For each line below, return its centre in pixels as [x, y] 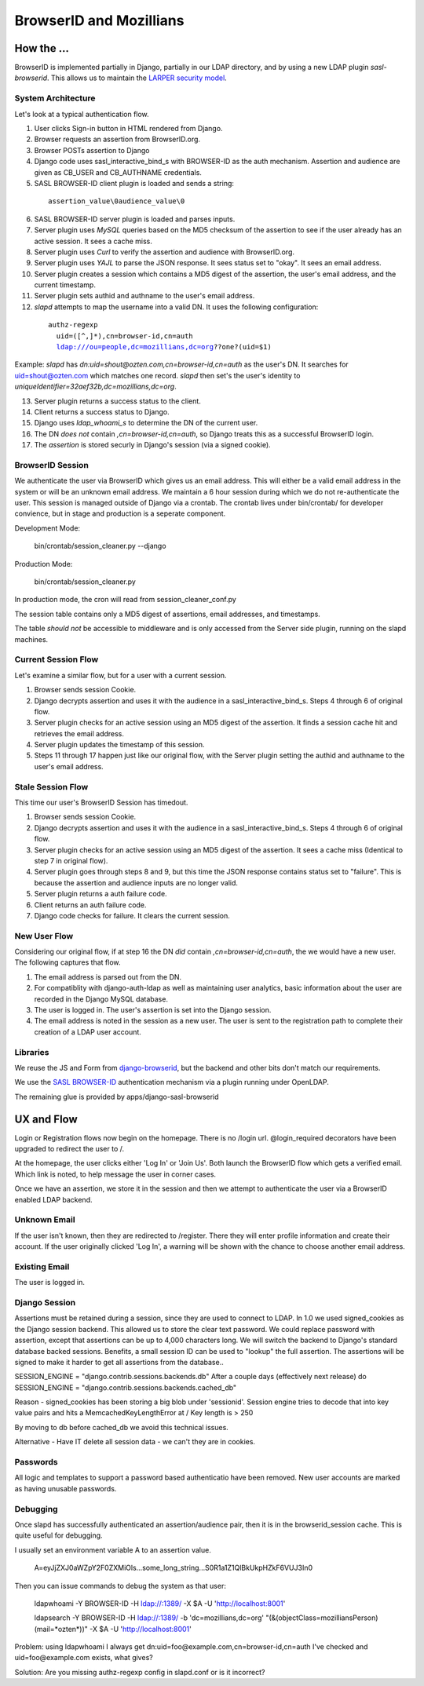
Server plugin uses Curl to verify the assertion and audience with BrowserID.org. [164, 252]
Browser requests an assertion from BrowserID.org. [117, 139]
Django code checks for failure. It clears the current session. [132, 915]
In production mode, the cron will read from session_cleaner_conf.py [126, 600]
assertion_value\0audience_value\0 [117, 201]
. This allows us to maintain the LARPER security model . [137, 78]
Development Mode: [48, 528]
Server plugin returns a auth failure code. [101, 894]
